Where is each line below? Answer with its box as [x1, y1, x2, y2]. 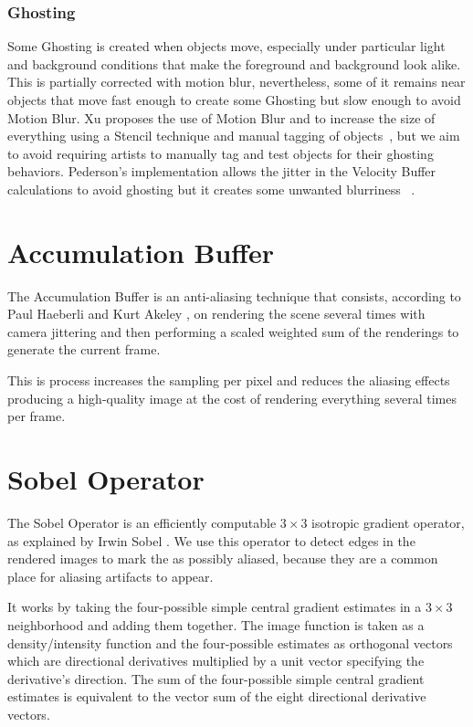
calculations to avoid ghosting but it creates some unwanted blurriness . [7, 179, 415, 198]
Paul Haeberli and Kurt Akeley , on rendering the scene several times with [7, 304, 426, 323]
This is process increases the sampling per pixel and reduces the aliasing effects [7, 371, 450, 390]
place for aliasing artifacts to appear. [7, 566, 214, 585]
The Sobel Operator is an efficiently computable [7, 512, 277, 532]
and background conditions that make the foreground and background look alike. [7, 54, 461, 73]
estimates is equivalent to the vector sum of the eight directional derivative [7, 687, 426, 706]
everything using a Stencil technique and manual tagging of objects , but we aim [7, 126, 460, 145]
